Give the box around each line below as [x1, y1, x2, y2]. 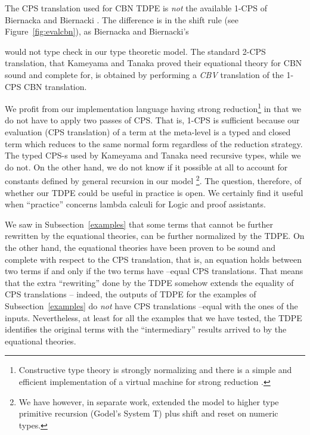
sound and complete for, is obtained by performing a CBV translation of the [5, 68, 284, 80]
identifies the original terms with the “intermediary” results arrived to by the [5, 323, 287, 335]
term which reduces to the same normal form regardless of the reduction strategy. [5, 137, 303, 150]
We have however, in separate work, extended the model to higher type [18, 395, 279, 408]
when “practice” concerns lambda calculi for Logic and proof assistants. [5, 198, 266, 210]
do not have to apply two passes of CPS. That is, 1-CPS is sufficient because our [5, 114, 300, 126]
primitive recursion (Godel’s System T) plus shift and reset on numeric [18, 407, 278, 420]
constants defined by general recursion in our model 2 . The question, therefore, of [5, 173, 302, 187]
